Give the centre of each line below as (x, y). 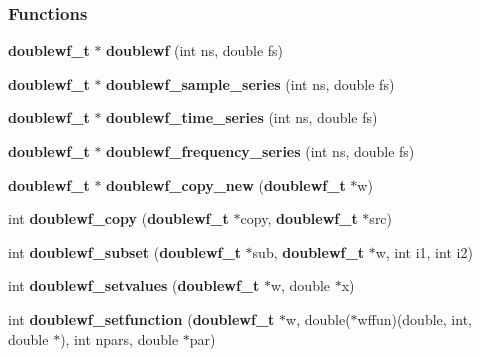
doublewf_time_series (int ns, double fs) (242, 117)
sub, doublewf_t (308, 251)
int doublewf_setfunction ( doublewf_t (141, 318)
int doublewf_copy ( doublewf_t (118, 218)
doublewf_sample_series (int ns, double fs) (250, 83)
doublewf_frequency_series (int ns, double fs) (260, 151)
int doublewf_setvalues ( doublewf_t (134, 285)
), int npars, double (119, 338)
